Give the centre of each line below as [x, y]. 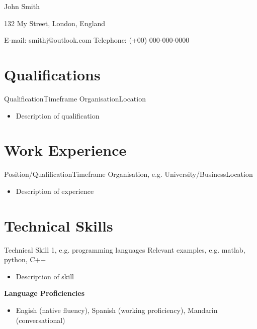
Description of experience [55, 191]
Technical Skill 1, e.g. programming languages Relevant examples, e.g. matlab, [125, 249]
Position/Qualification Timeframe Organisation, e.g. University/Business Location [128, 174]
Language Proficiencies [45, 293]
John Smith [22, 6]
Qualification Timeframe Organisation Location [75, 98]
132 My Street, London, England [55, 23]
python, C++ [25, 259]
